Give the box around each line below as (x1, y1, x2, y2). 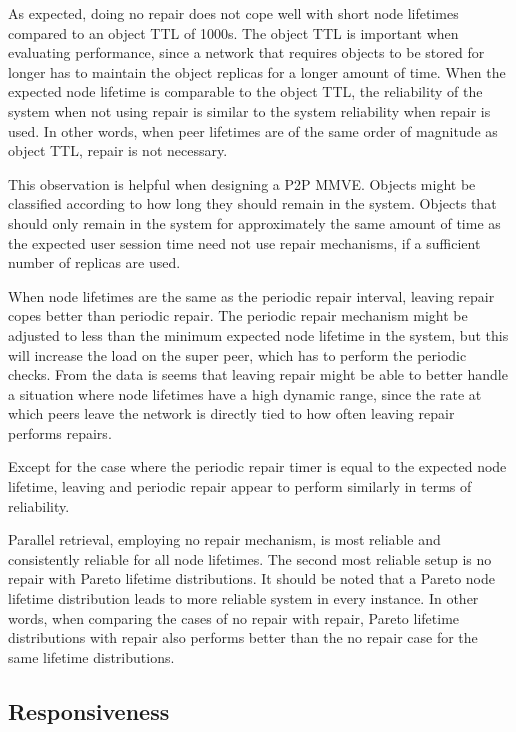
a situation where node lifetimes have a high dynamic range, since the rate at (8, 383, 482, 404)
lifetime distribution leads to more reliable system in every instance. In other (8, 588, 479, 609)
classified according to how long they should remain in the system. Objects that (8, 193, 497, 214)
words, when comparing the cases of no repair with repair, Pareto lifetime (8, 607, 460, 628)
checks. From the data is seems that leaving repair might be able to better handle (8, 364, 508, 385)
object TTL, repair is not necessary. (8, 140, 228, 161)
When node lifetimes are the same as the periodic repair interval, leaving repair (8, 285, 495, 306)
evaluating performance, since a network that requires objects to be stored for (8, 42, 485, 63)
